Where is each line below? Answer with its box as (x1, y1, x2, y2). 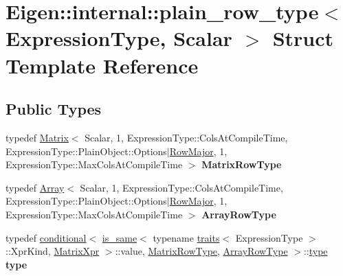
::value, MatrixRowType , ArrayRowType (115, 244, 288, 258)
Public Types (5, 98, 102, 119)
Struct (272, 24, 334, 52)
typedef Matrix (5, 130, 69, 144)
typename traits (153, 230, 220, 244)
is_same (102, 230, 137, 244)
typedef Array (5, 180, 65, 194)
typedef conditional (5, 230, 87, 244)
